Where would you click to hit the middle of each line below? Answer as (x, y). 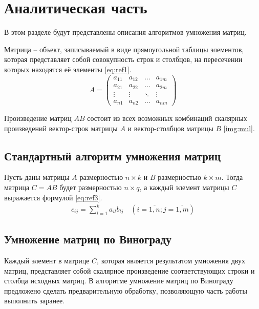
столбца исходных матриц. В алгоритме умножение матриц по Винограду (119, 281)
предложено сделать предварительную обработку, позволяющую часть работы (126, 290)
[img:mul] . (239, 128)
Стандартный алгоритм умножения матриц (113, 156)
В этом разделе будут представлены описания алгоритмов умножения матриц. (125, 32)
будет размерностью (91, 187)
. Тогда (232, 177)
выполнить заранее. (35, 301)
